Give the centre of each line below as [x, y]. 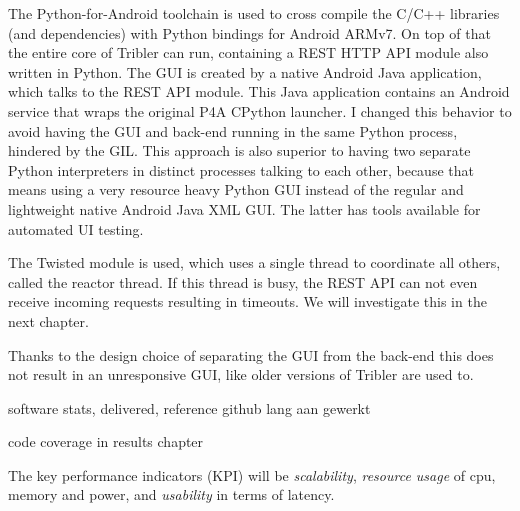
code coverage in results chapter [106, 441]
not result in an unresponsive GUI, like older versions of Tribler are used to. [241, 374]
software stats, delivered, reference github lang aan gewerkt [189, 407]
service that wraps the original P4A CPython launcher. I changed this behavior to [260, 110]
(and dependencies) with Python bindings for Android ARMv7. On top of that [249, 32]
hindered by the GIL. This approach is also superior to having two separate [239, 150]
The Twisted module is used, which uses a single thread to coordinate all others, [254, 262]
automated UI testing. [76, 228]
